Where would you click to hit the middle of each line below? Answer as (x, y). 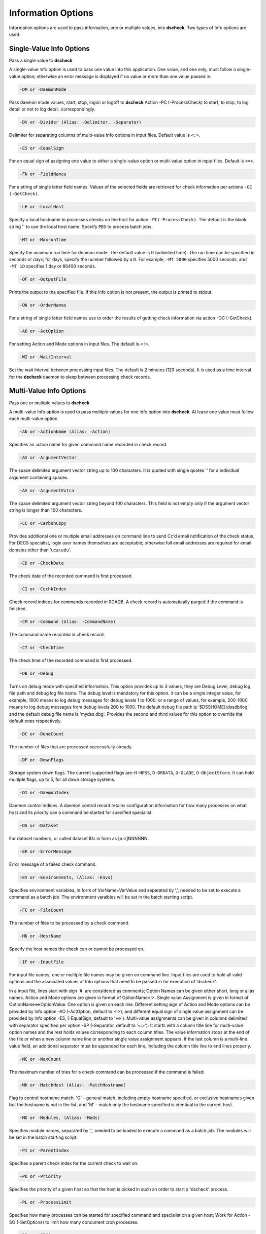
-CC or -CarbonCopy (43, 523)
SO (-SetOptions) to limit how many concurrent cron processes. (74, 1222)
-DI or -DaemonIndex (44, 793)
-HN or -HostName (40, 936)
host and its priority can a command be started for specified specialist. (81, 812)
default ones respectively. (35, 721)
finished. (18, 609)
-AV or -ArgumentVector (48, 458)
